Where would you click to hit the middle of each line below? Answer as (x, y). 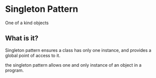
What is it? (22, 38)
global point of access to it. (33, 55)
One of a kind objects (27, 23)
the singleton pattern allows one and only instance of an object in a (73, 65)
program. (15, 70)
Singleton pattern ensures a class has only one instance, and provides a (78, 50)
